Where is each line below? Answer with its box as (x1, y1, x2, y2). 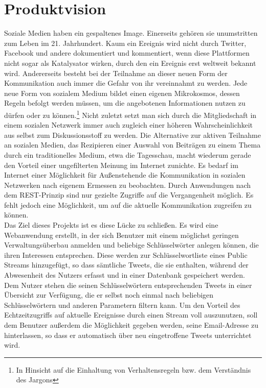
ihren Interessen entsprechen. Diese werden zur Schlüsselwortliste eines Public (4, 249, 248, 260)
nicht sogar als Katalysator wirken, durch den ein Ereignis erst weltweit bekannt (4, 57, 256, 68)
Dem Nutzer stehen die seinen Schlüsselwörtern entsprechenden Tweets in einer (4, 279, 252, 290)
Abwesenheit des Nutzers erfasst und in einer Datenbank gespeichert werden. (4, 270, 245, 280)
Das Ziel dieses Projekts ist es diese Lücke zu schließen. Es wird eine (4, 220, 218, 230)
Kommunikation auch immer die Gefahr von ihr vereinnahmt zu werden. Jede (4, 78, 248, 88)
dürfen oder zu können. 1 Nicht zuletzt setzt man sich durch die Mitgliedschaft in (4, 108, 257, 120)
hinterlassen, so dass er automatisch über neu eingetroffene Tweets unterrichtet (4, 329, 252, 340)
